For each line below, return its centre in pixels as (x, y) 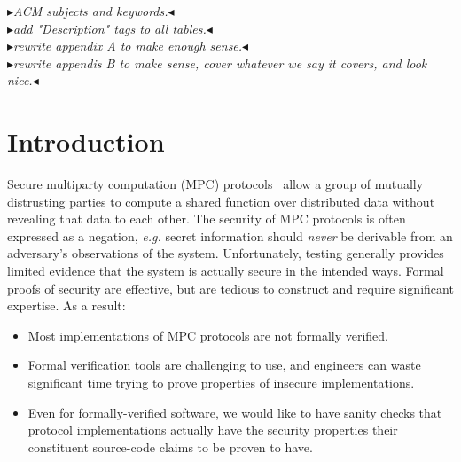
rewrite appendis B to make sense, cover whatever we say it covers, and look (220, 63)
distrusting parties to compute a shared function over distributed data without (221, 201)
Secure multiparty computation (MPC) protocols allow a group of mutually (215, 184)
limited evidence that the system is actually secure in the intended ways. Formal (226, 271)
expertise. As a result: (66, 305)
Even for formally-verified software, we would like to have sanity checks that (235, 412)
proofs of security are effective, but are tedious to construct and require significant (230, 288)
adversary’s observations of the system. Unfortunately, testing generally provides (226, 253)
